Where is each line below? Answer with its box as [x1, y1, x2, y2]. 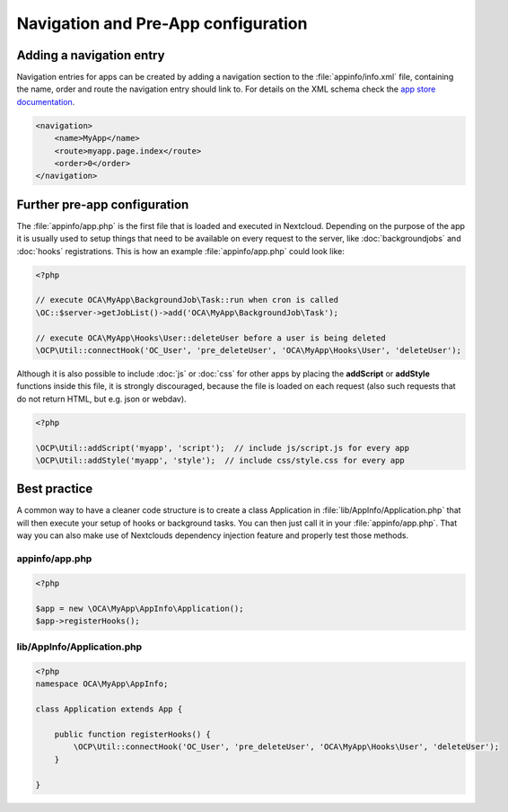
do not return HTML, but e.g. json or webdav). [16, 393, 188, 404]
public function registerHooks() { [54, 729, 211, 740]
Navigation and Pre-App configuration [16, 13, 308, 33]
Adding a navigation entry [16, 48, 165, 63]
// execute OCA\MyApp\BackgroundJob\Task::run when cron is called [35, 295, 339, 305]
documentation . [16, 96, 75, 107]
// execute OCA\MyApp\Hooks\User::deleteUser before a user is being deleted [35, 332, 386, 343]
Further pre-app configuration [16, 197, 189, 212]
